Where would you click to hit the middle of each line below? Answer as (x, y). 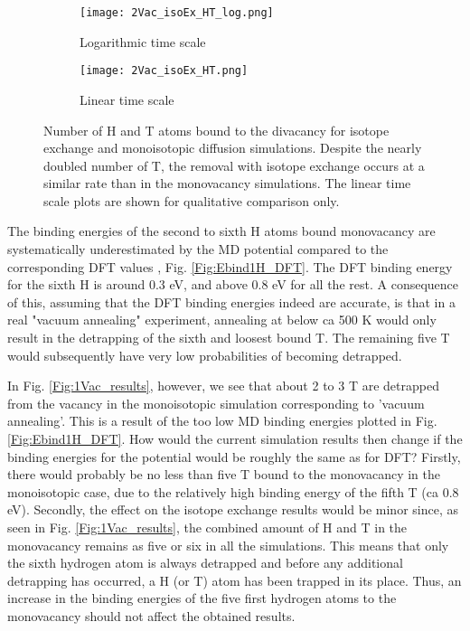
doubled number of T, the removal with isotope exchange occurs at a (234, 165)
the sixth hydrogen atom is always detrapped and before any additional (205, 563)
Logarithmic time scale (143, 41)
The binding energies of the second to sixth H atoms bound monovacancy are (221, 231)
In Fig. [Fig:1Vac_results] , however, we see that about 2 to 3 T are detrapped (223, 386)
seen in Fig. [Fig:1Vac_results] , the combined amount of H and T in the (207, 527)
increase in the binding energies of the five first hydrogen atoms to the (202, 598)
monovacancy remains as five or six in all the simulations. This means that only (228, 545)
